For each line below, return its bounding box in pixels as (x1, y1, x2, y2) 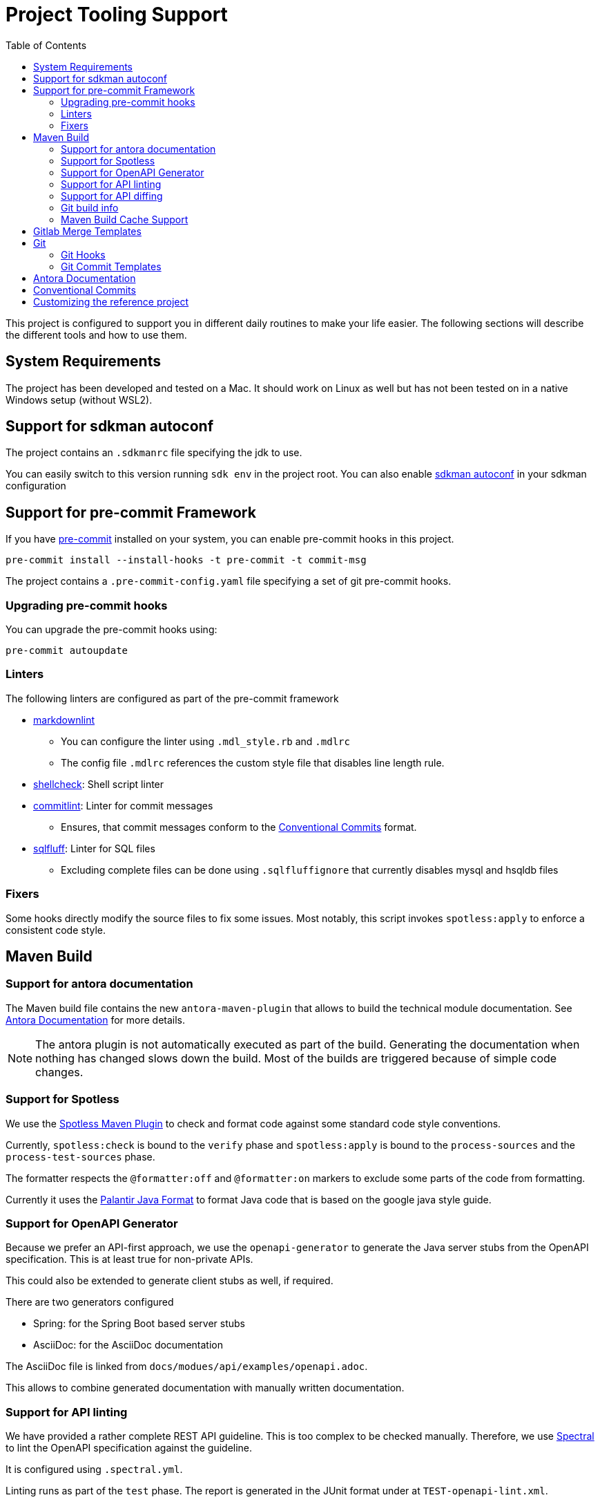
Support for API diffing (61, 189, 163, 202)
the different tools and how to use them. (6, 328, 187, 341)
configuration (6, 480, 66, 492)
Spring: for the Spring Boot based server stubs (33, 1317, 245, 1330)
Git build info (61, 201, 119, 214)
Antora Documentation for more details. (6, 1013, 186, 1026)
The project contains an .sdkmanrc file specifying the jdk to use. (6, 447, 302, 459)
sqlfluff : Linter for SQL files (33, 842, 155, 854)
